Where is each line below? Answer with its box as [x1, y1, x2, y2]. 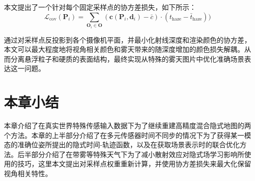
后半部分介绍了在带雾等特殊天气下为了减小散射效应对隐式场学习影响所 [17, 149, 244, 159]
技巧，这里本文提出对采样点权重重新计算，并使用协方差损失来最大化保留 [17, 158, 251, 169]
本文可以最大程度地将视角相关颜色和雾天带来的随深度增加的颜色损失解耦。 [4, 44, 244, 54]
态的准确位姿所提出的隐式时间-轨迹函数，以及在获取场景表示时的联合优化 [4, 139, 240, 150]
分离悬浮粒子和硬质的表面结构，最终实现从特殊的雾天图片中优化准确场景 [10, 53, 244, 64]
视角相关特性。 [4, 168, 52, 179]
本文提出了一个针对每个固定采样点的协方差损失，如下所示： [4, 2, 196, 12]
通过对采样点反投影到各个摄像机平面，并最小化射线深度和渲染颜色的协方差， [4, 34, 251, 45]
